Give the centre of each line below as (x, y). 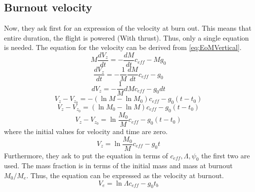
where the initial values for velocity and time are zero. (86, 131)
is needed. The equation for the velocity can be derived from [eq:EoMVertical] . (123, 47)
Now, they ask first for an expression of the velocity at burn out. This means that (128, 28)
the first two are (226, 155)
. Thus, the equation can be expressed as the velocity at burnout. (125, 175)
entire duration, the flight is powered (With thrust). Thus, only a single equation (127, 37)
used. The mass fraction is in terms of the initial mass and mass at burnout (118, 166)
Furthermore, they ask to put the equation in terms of (86, 155)
